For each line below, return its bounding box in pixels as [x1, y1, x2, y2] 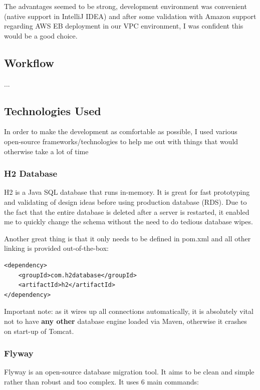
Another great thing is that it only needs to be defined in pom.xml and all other [4, 233, 251, 243]
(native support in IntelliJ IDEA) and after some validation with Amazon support [4, 11, 256, 21]
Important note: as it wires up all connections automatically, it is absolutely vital [4, 306, 253, 316]
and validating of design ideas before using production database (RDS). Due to [4, 196, 247, 207]
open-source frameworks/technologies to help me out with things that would [4, 136, 238, 146]
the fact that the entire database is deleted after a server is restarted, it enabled [4, 206, 249, 217]
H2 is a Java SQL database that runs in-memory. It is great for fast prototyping [4, 187, 250, 197]
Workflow [4, 55, 55, 70]
